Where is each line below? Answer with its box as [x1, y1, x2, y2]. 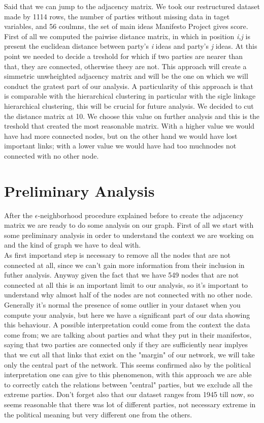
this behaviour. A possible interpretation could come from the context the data [4, 319, 250, 330]
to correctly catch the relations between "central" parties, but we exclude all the [4, 379, 253, 389]
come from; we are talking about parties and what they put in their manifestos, [4, 329, 252, 340]
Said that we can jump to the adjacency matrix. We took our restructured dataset [4, 1, 260, 11]
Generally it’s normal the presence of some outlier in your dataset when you [4, 299, 241, 310]
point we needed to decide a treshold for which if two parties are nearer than [4, 50, 243, 61]
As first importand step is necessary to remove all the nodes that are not [4, 250, 230, 260]
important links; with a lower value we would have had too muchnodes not [4, 140, 237, 151]
